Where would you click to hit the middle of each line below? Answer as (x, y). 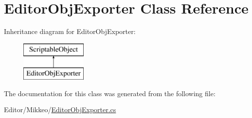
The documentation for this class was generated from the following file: (110, 93)
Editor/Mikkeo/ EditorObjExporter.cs (60, 110)
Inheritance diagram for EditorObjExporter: (70, 31)
